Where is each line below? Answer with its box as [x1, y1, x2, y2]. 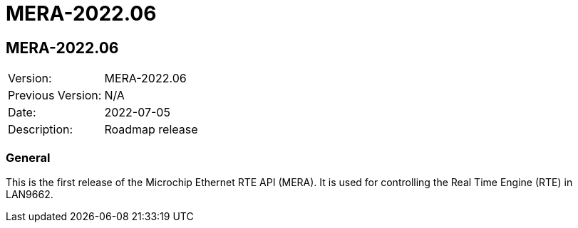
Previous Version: [8, 88, 102, 103]
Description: [8, 122, 73, 137]
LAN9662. [6, 188, 53, 200]
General [6, 150, 51, 165]
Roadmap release [104, 122, 198, 137]
